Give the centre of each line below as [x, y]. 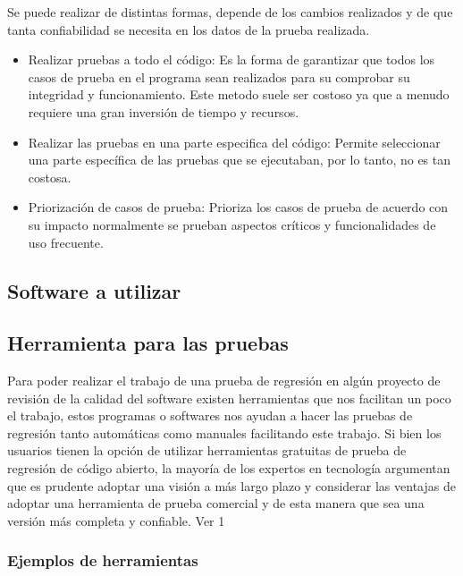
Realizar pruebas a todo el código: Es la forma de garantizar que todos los [231, 59]
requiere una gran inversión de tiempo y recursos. [164, 111]
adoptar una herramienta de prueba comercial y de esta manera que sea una [216, 503]
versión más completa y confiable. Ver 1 [116, 520]
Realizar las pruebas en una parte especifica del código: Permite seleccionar [234, 142]
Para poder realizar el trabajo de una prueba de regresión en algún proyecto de [224, 381]
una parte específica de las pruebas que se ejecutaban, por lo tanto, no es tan [240, 160]
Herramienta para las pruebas [148, 343]
